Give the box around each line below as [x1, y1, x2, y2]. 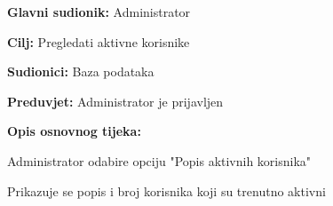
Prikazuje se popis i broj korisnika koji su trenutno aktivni [7, 181, 326, 200]
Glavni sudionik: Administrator [7, 3, 191, 20]
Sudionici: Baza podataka [7, 62, 155, 81]
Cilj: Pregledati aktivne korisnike [7, 32, 190, 51]
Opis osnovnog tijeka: [7, 122, 141, 140]
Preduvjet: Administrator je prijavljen [7, 91, 224, 110]
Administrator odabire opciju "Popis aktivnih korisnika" [7, 151, 312, 170]
